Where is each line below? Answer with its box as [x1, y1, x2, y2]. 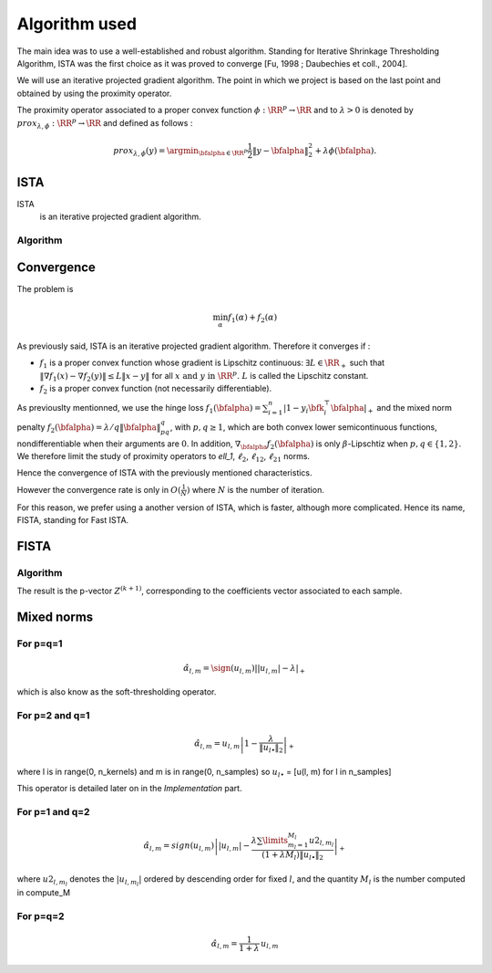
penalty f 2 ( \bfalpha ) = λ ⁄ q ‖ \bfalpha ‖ [16, 421, 161, 434]
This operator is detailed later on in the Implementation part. [16, 783, 242, 794]
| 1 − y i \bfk [282, 403, 324, 415]
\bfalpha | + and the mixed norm [331, 403, 453, 415]
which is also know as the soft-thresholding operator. [16, 686, 217, 697]
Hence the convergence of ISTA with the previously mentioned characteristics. [16, 467, 313, 478]
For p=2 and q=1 [16, 709, 90, 722]
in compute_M [16, 887, 71, 898]
